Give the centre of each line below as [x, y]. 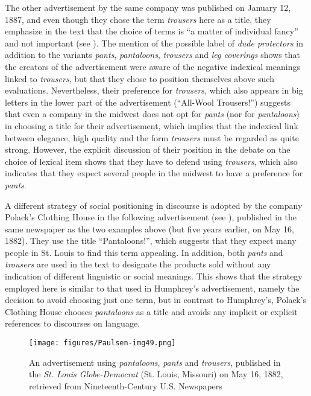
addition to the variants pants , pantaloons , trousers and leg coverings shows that [153, 55]
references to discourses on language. [73, 323]
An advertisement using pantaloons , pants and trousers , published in [155, 362]
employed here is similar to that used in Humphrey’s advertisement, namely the [152, 288]
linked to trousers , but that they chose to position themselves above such [140, 78]
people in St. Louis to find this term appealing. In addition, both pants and [144, 252]
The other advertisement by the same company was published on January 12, [148, 7]
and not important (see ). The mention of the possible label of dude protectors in [154, 43]
